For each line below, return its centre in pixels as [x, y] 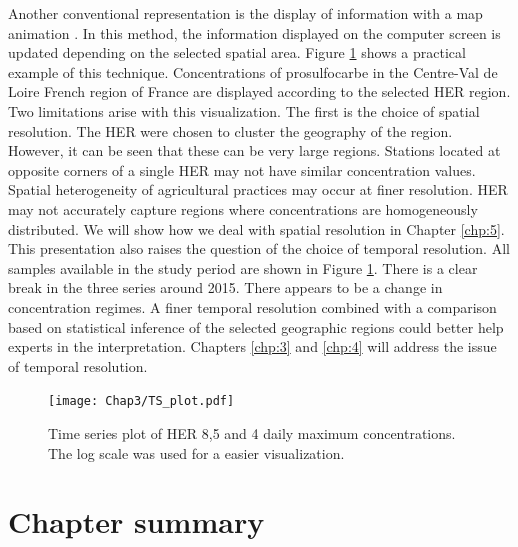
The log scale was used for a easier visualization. [196, 452]
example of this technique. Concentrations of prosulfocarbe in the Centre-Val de [253, 71]
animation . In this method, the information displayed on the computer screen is [254, 32]
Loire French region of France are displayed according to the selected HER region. [259, 91]
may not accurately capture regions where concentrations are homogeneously [243, 208]
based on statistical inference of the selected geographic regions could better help [256, 326]
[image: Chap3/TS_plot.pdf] [141, 401]
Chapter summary [136, 521]
